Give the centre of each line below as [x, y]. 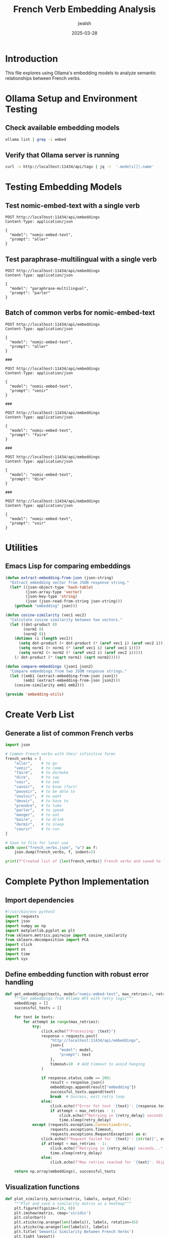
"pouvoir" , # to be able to [45, 791]
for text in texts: [35, 1017]
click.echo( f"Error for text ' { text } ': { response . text [109, 1106]
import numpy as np [26, 926]
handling [19, 982]
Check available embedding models [62, 128]
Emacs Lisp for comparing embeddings [68, 566]
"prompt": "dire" [28, 479]
